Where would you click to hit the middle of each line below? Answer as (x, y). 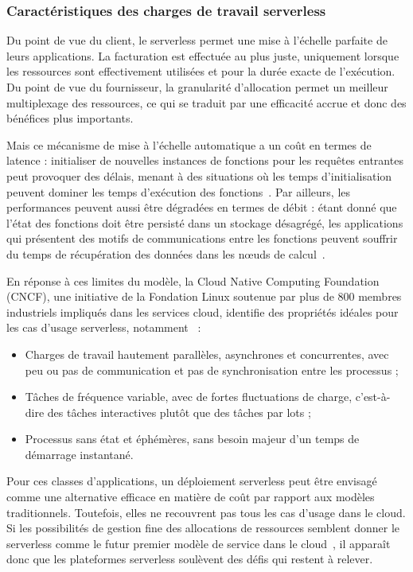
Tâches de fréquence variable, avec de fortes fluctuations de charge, (189, 397)
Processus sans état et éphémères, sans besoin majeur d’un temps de (192, 439)
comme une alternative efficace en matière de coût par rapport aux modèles (191, 497)
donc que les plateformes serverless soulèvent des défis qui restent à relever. (190, 559)
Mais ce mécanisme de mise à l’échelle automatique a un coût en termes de (189, 144)
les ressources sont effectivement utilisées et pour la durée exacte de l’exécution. (201, 71)
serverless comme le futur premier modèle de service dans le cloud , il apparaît (199, 543)
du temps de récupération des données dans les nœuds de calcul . (166, 253)
